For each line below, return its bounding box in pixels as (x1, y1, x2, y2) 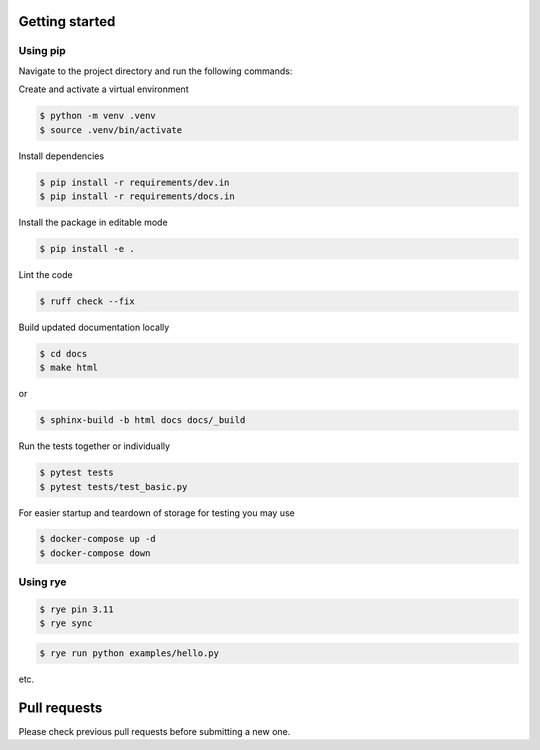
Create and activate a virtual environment (18, 83, 189, 95)
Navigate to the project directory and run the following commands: (18, 65, 293, 77)
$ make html (39, 362, 99, 374)
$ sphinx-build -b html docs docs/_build (39, 415, 246, 426)
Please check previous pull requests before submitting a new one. (18, 725, 291, 737)
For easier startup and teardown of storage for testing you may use (18, 506, 295, 519)
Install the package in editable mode (18, 216, 169, 228)
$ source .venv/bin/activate (39, 124, 183, 135)
